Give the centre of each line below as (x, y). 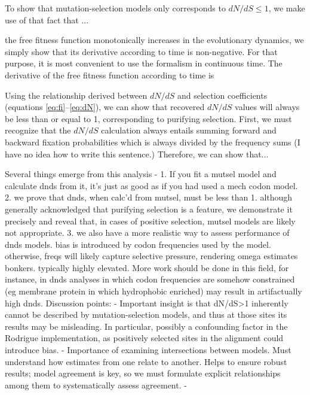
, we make (287, 8)
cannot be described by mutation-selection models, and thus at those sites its (146, 315)
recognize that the (38, 130)
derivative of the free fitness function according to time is (110, 75)
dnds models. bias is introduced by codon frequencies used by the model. (138, 244)
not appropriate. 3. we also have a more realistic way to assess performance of (147, 233)
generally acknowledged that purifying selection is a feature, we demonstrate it (149, 209)
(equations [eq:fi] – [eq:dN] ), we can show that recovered (105, 107)
